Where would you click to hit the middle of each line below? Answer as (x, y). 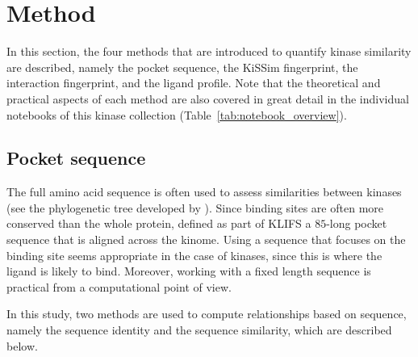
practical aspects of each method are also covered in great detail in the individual (208, 98)
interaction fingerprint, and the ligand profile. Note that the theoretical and (194, 83)
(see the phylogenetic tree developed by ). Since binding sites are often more (195, 207)
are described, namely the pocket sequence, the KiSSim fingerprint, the (182, 67)
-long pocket (357, 223)
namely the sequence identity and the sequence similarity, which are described (199, 330)
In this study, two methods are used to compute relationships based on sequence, (207, 314)
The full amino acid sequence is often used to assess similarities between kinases (204, 192)
